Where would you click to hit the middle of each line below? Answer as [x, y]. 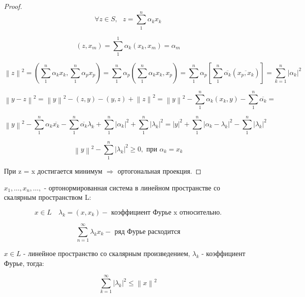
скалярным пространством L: [48, 197]
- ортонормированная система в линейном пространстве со [132, 187]
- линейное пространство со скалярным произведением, [107, 253]
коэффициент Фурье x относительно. [166, 213]
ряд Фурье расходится [147, 232]
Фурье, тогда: [24, 263]
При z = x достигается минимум [53, 171]
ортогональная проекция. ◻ [159, 171]
